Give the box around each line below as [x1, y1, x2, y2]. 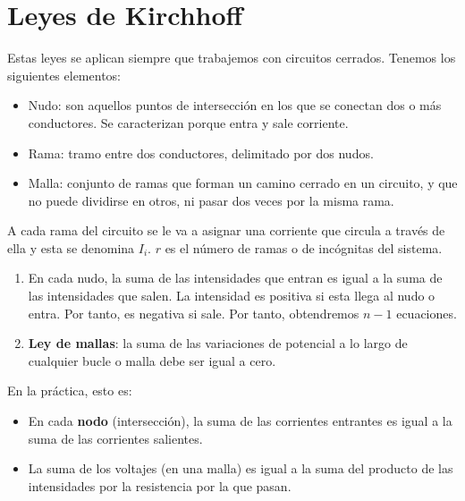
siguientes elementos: [7, 65, 121, 84]
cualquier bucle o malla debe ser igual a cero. [28, 351, 276, 369]
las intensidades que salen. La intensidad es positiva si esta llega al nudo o [28, 286, 435, 305]
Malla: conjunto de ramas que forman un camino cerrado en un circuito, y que [28, 174, 458, 192]
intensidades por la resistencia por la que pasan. [28, 476, 292, 495]
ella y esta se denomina [7, 238, 135, 257]
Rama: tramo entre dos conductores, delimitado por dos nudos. [28, 143, 374, 162]
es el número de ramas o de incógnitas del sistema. [165, 238, 443, 257]
